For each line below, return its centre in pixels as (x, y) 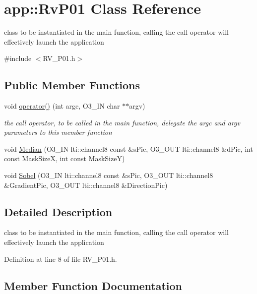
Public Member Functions (72, 85)
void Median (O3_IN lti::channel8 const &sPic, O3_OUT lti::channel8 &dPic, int (128, 148)
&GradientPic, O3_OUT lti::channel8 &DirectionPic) (86, 185)
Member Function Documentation (93, 285)
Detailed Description (58, 211)
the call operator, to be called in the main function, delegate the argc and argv (122, 122)
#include (18, 58)
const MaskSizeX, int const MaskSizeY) (64, 158)
